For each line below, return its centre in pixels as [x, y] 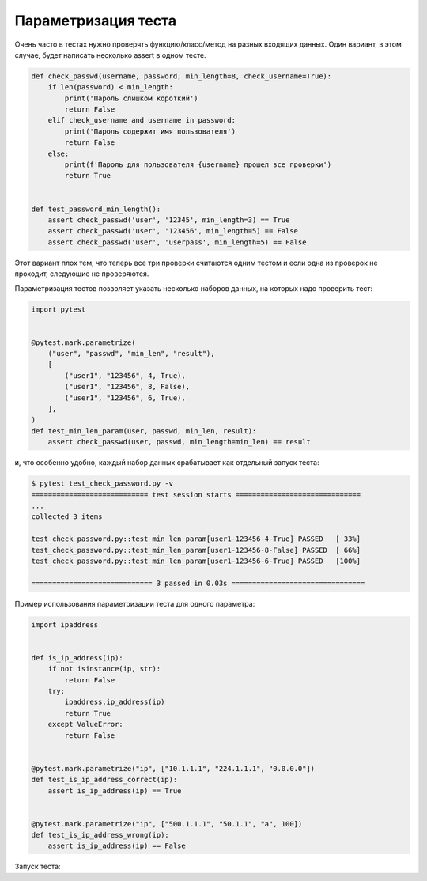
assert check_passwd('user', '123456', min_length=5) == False [173, 231]
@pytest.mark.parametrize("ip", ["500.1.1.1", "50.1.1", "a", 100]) [167, 824]
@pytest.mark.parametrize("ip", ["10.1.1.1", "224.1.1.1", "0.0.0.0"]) [173, 768]
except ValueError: [86, 724]
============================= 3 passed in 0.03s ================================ [198, 583]
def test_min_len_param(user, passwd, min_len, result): [144, 431]
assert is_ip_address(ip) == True [115, 790]
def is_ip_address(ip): [77, 658]
